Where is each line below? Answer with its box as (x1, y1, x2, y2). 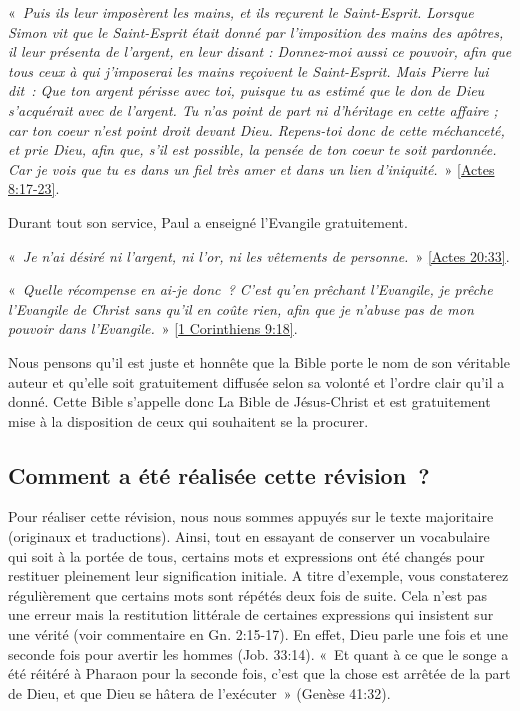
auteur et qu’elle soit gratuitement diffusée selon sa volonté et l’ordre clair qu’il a (8, 371, 505, 392)
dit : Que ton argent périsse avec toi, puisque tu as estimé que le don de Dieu (8, 80, 485, 101)
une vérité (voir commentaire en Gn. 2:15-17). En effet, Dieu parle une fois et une (8, 624, 509, 645)
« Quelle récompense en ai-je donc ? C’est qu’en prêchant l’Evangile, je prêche (8, 279, 493, 300)
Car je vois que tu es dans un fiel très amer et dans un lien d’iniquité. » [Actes (8, 158, 495, 179)
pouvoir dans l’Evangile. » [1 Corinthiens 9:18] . (8, 318, 298, 339)
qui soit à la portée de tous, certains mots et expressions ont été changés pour (8, 545, 485, 566)
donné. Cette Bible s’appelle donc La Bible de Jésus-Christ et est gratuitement (8, 391, 491, 412)
